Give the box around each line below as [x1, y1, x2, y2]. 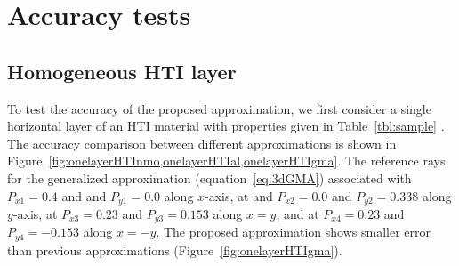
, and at [276, 205, 319, 222]
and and [61, 186, 107, 205]
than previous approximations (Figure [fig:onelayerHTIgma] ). [7, 240, 342, 259]
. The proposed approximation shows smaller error [156, 222, 431, 241]
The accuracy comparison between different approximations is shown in [7, 133, 397, 152]
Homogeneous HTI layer [7, 57, 237, 85]
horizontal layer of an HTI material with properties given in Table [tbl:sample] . [7, 117, 445, 135]
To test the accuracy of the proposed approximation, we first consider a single [7, 99, 431, 117]
